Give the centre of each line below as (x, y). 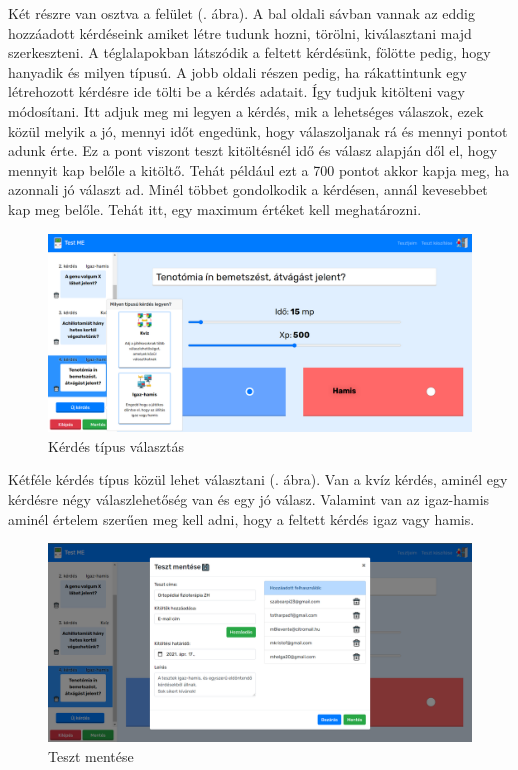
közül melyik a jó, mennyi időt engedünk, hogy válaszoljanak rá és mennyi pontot (258, 130)
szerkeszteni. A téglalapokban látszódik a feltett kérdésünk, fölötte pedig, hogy (249, 52)
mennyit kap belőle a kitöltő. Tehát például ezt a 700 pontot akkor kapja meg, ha (259, 169)
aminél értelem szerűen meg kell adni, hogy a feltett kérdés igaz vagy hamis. (241, 518)
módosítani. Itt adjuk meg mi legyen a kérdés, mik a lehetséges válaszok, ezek (246, 110)
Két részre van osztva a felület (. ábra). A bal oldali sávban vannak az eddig (241, 13)
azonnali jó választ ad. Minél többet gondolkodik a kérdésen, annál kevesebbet (248, 189)
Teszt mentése (91, 755)
